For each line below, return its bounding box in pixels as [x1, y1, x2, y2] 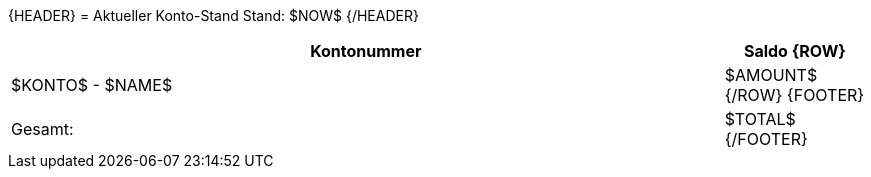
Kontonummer [310, 41, 422, 61]
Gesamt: [11, 119, 74, 139]
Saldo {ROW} [743, 41, 846, 61]
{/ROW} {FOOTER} [724, 85, 865, 105]
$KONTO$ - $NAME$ [11, 75, 173, 95]
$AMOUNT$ [724, 65, 818, 85]
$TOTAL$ [724, 109, 796, 129]
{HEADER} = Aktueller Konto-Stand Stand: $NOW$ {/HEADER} [8, 7, 419, 24]
